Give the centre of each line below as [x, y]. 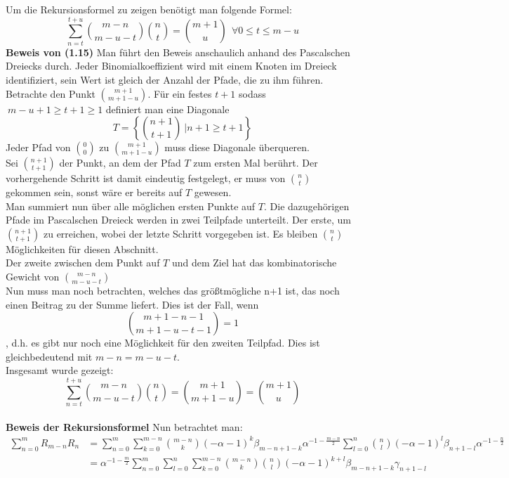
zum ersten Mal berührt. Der [256, 163]
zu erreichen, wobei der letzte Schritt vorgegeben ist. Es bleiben [180, 233]
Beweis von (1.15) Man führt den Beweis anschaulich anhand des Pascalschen [178, 52]
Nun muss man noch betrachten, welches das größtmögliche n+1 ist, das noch [173, 291]
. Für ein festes [180, 93]
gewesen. [213, 192]
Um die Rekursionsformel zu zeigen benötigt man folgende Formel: [149, 9]
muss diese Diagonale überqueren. [237, 147]
